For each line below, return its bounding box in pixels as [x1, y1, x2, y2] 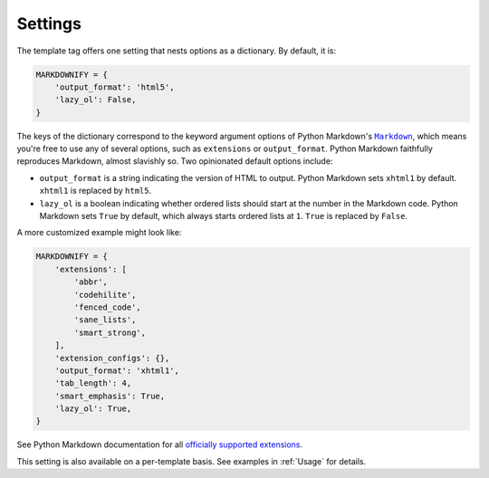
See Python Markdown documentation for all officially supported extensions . [16, 439, 303, 450]
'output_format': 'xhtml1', [54, 365, 180, 376]
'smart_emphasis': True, [54, 390, 166, 401]
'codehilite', [73, 290, 137, 300]
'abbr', [73, 277, 109, 287]
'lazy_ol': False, [54, 95, 137, 105]
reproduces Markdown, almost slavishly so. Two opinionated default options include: [16, 156, 333, 167]
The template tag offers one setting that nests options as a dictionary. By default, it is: [16, 45, 337, 56]
